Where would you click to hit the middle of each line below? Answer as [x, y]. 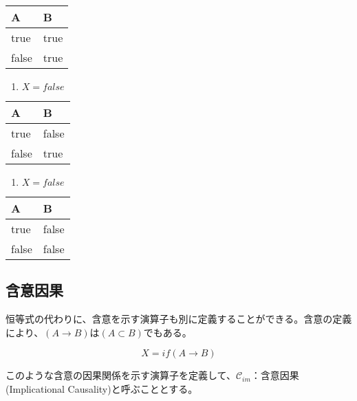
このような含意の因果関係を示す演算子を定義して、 [121, 375]
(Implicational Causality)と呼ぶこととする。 [102, 388]
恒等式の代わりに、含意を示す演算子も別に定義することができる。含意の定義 [179, 319]
